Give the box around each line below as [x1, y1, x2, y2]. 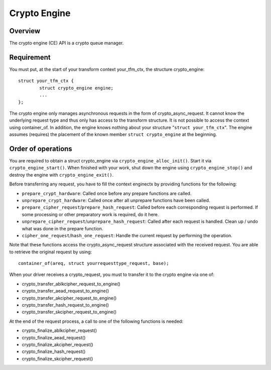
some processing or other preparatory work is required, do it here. [22, 211, 159, 217]
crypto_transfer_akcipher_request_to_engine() [22, 295, 117, 301]
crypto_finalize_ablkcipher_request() [22, 327, 97, 334]
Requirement [9, 53, 51, 61]
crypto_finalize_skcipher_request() [22, 355, 93, 361]
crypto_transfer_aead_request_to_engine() [22, 288, 109, 294]
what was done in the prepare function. [22, 225, 103, 231]
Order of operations [9, 144, 72, 153]
